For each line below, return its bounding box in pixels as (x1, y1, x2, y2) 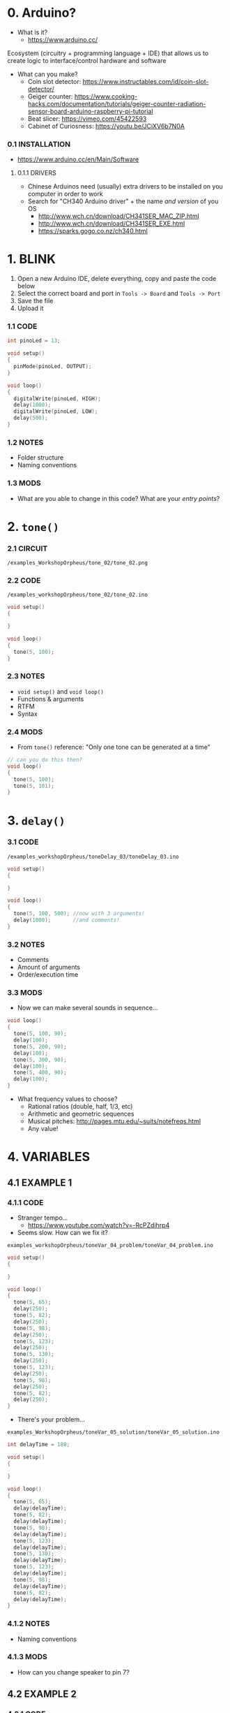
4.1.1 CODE (7, 1197, 44, 1207)
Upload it (17, 304, 44, 312)
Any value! (27, 1125, 59, 1133)
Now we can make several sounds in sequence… (17, 1004, 158, 1012)
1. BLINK (7, 252, 56, 267)
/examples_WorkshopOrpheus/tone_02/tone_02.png (7, 560, 148, 567)
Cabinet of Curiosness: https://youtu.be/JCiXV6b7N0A (27, 122, 185, 130)
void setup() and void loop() (17, 687, 105, 696)
